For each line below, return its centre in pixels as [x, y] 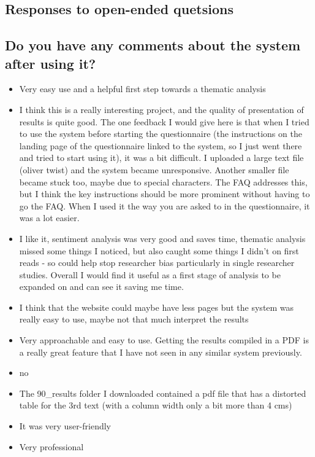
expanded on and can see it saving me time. [101, 287]
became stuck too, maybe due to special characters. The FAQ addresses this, [163, 182]
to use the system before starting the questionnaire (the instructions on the [161, 134]
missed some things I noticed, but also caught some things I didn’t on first [159, 250]
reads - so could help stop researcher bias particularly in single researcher [157, 263]
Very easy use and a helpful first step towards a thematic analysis [142, 89]
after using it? [51, 63]
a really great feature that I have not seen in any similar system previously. [161, 352]
